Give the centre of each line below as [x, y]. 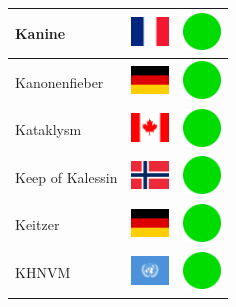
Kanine [40, 32]
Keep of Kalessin [66, 176]
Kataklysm [48, 129]
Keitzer [37, 224]
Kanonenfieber [59, 81]
